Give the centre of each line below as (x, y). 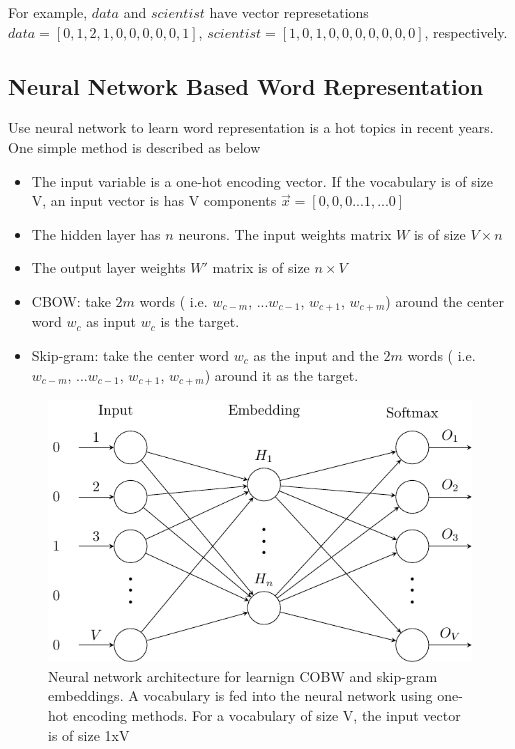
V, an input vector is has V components (154, 200)
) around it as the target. (281, 374)
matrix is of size (261, 267)
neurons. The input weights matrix (285, 233)
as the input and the (316, 355)
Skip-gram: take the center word (130, 355)
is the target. (200, 321)
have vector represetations (289, 12)
